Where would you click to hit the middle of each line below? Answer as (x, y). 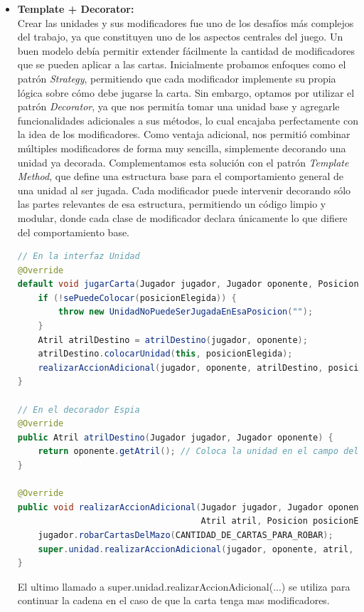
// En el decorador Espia (79, 410)
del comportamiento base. (74, 232)
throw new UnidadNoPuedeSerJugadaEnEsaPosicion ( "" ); (186, 312)
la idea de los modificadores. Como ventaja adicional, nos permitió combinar (184, 134)
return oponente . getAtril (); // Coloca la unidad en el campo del (198, 452)
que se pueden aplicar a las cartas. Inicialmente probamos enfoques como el (182, 64)
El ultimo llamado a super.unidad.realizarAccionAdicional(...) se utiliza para (184, 586)
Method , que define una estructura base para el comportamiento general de (180, 176)
